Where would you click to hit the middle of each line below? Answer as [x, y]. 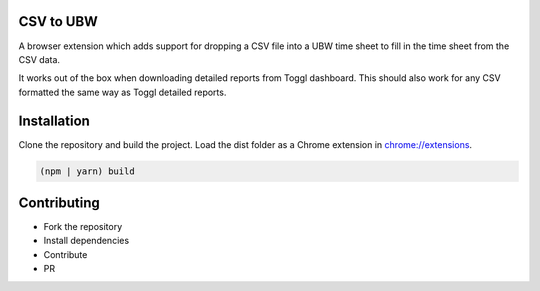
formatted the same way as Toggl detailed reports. [122, 92]
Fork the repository [83, 227]
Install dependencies [86, 241]
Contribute [65, 254]
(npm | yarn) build [87, 171]
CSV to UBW [58, 21]
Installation [54, 120]
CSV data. [39, 59]
